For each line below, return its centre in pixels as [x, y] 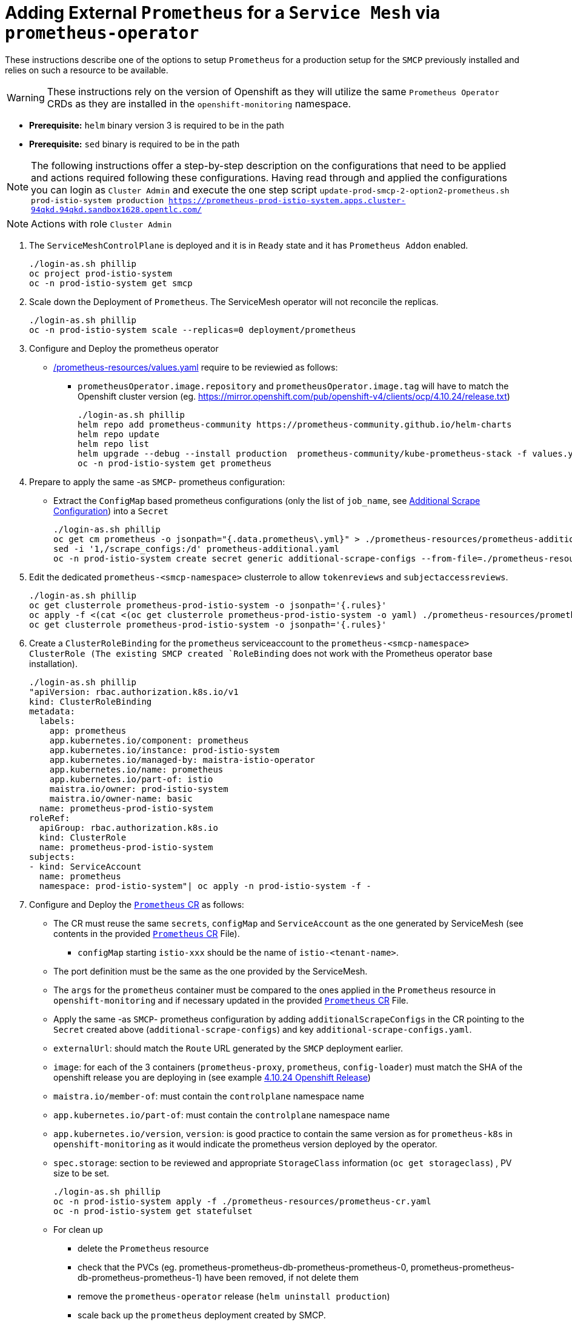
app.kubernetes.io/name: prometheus [136, 769]
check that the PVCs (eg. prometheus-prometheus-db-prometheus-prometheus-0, [243, 1267]
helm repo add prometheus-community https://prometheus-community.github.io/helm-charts [295, 424]
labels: [57, 721]
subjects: [52, 857]
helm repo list [114, 444]
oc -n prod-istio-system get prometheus [175, 463]
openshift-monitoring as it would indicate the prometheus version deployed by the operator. [245, 1144]
